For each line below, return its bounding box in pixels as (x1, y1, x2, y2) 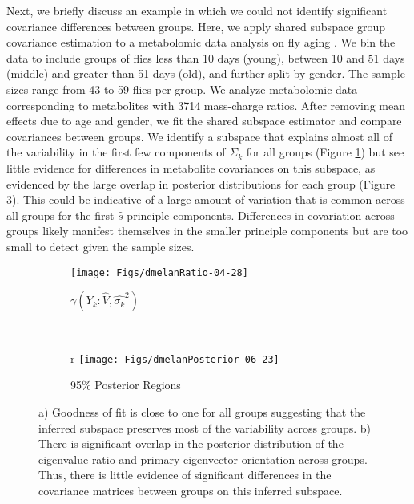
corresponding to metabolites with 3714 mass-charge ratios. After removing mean (6, 96, 405, 113)
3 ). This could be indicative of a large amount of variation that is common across (6, 191, 405, 208)
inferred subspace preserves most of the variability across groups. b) (38, 419, 372, 436)
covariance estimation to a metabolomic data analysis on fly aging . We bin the (6, 34, 396, 51)
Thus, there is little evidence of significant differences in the (38, 466, 332, 483)
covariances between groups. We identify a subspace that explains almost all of (6, 128, 392, 144)
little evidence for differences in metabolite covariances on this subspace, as (6, 159, 376, 176)
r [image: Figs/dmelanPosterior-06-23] (70, 349, 279, 366)
